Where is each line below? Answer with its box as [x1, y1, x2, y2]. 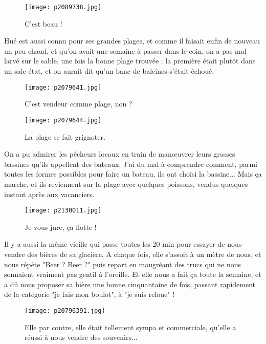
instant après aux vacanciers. [4, 188, 95, 199]
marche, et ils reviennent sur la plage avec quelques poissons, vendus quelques [4, 178, 248, 189]
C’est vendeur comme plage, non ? [25, 98, 132, 109]
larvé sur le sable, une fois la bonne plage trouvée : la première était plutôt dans [4, 55, 256, 66]
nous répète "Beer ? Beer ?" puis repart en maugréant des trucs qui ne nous [4, 259, 241, 269]
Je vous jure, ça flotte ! [25, 221, 97, 232]
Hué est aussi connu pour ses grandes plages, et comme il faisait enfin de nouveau [4, 35, 260, 46]
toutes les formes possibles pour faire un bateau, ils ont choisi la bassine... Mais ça [4, 168, 262, 179]
